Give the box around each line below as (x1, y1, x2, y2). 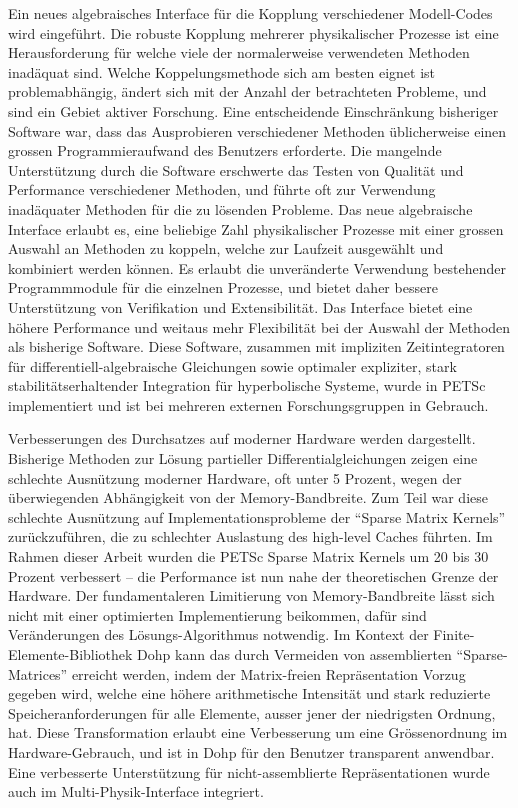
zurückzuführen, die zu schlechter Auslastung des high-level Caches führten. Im (8, 526, 493, 547)
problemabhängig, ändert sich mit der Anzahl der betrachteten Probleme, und (8, 81, 487, 102)
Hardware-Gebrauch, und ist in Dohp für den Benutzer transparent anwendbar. (8, 741, 495, 762)
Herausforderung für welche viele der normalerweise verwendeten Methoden (8, 42, 470, 63)
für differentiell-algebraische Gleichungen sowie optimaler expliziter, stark (8, 355, 457, 376)
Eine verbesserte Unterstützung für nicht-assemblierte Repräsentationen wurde (8, 761, 490, 782)
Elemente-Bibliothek (8, 644, 133, 664)
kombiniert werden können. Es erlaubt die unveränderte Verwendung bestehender (8, 257, 507, 278)
